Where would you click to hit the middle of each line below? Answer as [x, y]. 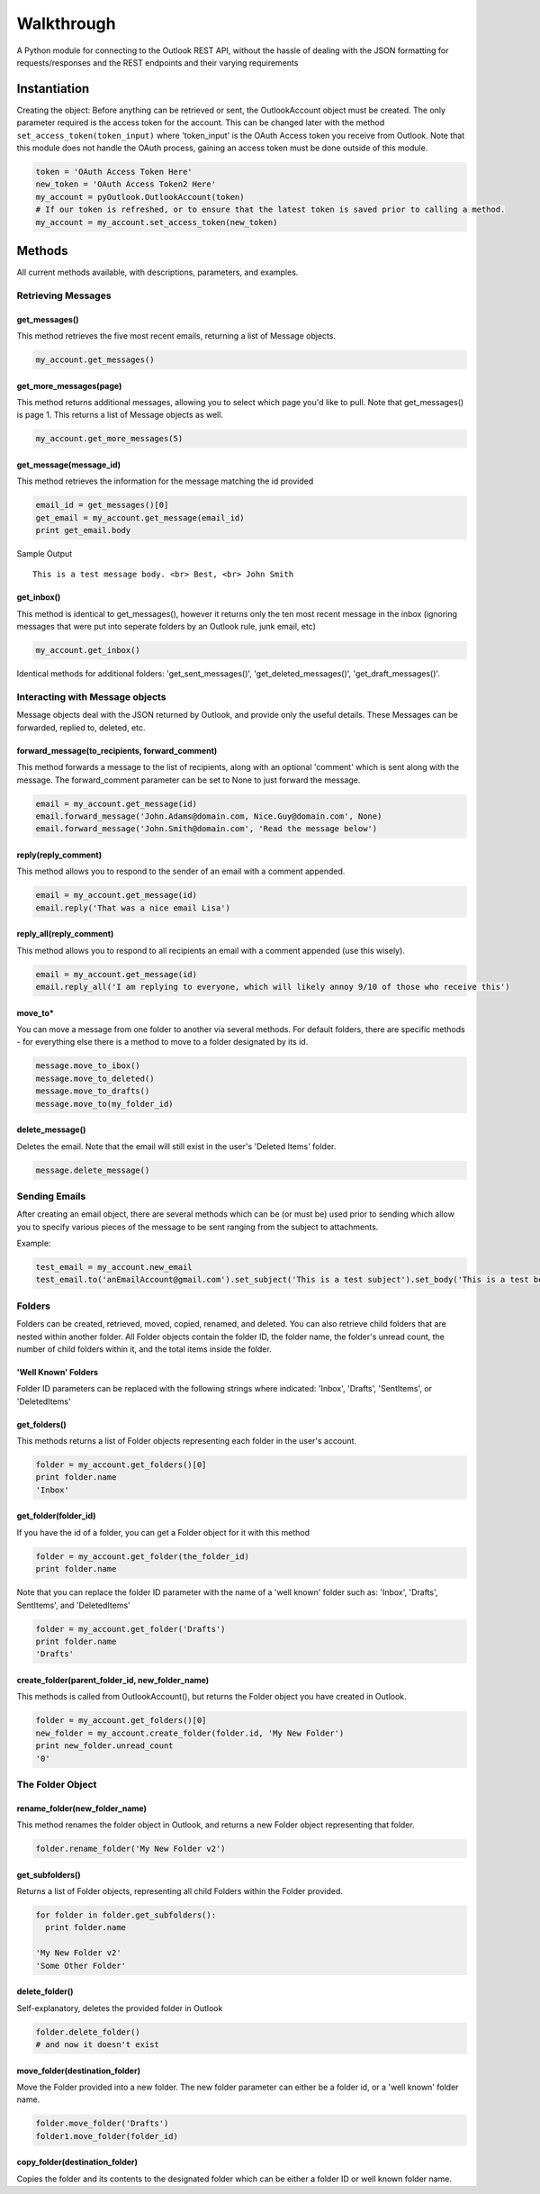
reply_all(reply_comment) [65, 934]
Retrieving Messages [64, 295]
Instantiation [53, 89]
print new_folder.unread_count [105, 1746]
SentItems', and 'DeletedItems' [73, 1605]
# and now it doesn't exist [97, 2044]
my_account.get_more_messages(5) [109, 439]
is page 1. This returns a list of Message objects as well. [120, 415]
